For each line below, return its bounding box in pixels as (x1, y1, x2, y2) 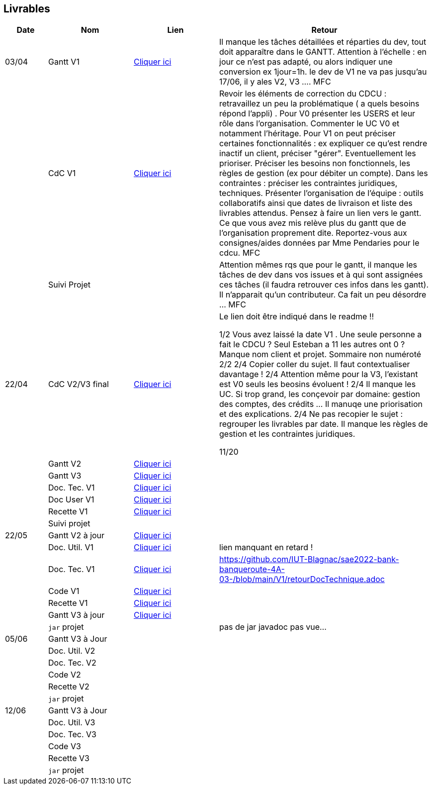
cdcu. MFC (219, 248, 260, 258)
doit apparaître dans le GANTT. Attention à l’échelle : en (219, 47, 427, 57)
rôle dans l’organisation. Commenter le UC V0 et (219, 118, 400, 129)
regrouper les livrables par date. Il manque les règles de (219, 419, 428, 429)
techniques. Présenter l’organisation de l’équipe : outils (219, 188, 424, 198)
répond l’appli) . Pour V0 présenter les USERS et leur (219, 108, 416, 119)
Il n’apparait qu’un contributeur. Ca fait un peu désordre (219, 290, 427, 300)
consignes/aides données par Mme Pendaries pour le (219, 238, 420, 248)
